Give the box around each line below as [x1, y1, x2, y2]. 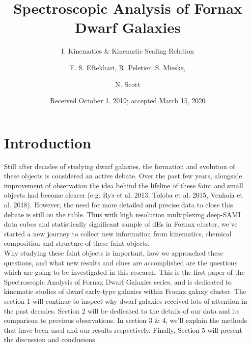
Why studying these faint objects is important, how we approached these [4, 247, 223, 258]
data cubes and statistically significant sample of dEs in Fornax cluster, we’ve [4, 219, 238, 229]
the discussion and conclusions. [4, 334, 97, 345]
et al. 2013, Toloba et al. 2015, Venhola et [116, 190, 243, 200]
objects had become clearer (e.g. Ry [4, 190, 112, 200]
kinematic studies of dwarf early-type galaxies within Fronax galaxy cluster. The [4, 286, 247, 296]
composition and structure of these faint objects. [4, 238, 150, 248]
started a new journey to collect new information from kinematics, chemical [4, 228, 232, 238]
